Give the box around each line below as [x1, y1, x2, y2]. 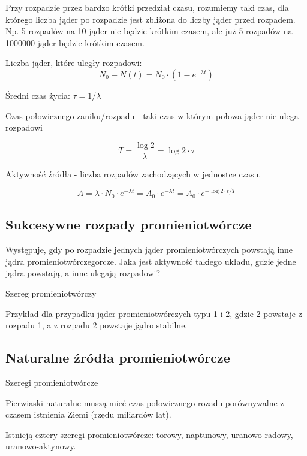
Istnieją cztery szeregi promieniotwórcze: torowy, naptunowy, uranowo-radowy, [5, 428, 293, 440]
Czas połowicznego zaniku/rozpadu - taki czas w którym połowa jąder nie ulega [5, 109, 299, 122]
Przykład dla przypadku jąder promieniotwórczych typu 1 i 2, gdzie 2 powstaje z [5, 307, 302, 319]
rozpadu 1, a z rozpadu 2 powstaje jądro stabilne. [5, 319, 188, 331]
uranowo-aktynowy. [5, 440, 76, 452]
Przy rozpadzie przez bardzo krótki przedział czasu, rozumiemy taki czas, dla [5, 1, 289, 13]
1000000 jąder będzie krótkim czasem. [5, 36, 145, 49]
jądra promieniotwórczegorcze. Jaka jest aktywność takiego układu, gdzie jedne [5, 255, 296, 267]
